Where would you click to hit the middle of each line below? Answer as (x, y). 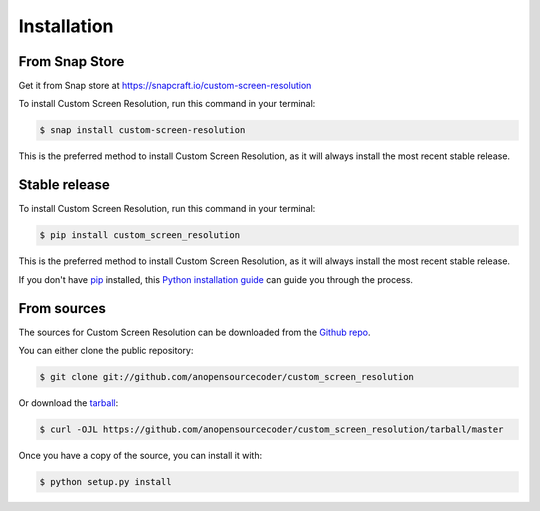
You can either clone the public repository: (106, 350)
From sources (62, 308)
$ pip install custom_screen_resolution (139, 235)
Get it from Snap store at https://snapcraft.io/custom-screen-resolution (165, 86)
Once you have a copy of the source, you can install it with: (140, 455)
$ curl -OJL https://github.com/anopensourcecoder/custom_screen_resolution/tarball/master (271, 429)
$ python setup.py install (105, 481)
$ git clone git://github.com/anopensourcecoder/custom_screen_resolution (227, 376)
